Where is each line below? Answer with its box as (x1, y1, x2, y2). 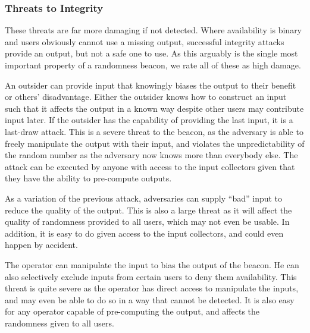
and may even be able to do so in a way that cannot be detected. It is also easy (5, 293, 295, 306)
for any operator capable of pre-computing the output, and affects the (5, 305, 260, 318)
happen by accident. (5, 238, 78, 251)
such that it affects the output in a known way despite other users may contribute (5, 102, 304, 114)
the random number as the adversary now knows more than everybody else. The (5, 149, 298, 161)
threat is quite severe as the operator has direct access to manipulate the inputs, (5, 282, 299, 294)
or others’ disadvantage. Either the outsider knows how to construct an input (5, 90, 287, 103)
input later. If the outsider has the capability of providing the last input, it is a (5, 114, 293, 126)
